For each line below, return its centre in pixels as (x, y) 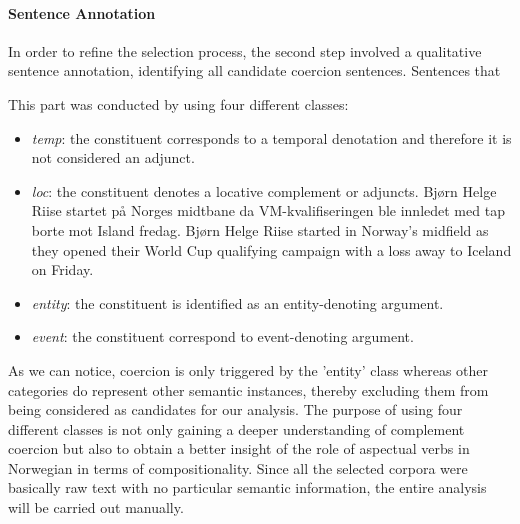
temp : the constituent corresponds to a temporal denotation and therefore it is (271, 137)
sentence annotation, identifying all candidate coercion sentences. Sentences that (254, 70)
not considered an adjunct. (113, 157)
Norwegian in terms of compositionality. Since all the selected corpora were (238, 467)
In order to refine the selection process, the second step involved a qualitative (245, 50)
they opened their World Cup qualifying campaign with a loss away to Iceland (271, 249)
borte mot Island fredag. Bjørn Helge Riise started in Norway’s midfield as (260, 229)
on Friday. (62, 269)
